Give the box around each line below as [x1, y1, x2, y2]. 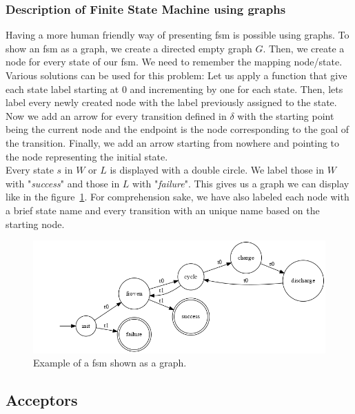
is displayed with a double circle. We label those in [110, 163, 324, 177]
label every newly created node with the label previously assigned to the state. [6, 95, 337, 110]
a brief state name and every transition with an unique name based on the [6, 203, 320, 217]
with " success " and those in [6, 176, 120, 190]
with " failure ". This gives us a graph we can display [132, 176, 349, 190]
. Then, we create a [263, 41, 345, 55]
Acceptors [6, 389, 78, 411]
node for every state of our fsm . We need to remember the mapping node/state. [6, 54, 343, 69]
